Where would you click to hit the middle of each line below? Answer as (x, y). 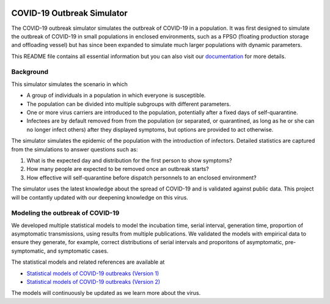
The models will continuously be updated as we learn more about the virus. (106, 293)
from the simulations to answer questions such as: (75, 149)
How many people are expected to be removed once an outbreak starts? (118, 169)
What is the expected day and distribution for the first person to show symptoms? (129, 160)
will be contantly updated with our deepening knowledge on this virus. (100, 197)
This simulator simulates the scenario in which (69, 84)
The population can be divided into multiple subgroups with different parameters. (129, 104)
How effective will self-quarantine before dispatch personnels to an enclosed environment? (141, 178)
